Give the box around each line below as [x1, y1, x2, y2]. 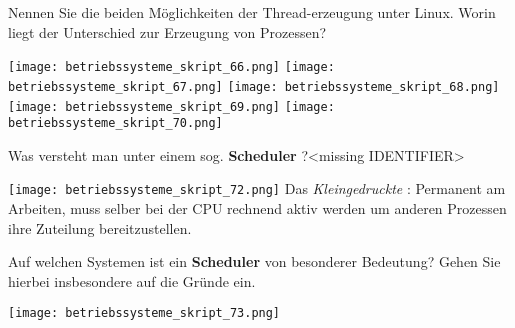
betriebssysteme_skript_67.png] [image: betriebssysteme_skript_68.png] [8, 79, 500, 94]
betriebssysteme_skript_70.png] [8, 116, 223, 131]
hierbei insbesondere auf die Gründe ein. [8, 270, 256, 291]
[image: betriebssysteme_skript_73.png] [8, 306, 281, 321]
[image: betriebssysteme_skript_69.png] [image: [8, 99, 335, 114]
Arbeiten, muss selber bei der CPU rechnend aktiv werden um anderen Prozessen [8, 198, 507, 219]
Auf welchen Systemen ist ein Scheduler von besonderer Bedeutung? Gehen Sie [8, 251, 501, 272]
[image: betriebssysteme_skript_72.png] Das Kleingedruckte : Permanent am [8, 178, 506, 199]
